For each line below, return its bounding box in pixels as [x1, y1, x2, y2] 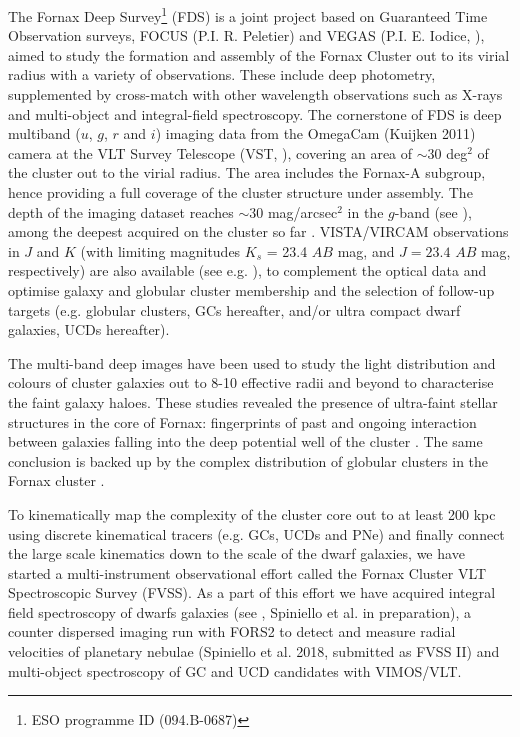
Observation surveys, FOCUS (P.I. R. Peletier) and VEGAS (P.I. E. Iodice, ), [8, 25, 485, 46]
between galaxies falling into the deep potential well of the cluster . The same [8, 431, 483, 452]
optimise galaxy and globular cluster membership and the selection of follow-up [8, 279, 495, 300]
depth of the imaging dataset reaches [8, 201, 234, 222]
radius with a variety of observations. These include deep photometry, [8, 64, 436, 85]
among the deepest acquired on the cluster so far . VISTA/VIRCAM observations [8, 221, 509, 242]
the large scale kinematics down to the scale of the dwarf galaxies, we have [8, 543, 465, 564]
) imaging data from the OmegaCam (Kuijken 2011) [155, 123, 476, 144]
